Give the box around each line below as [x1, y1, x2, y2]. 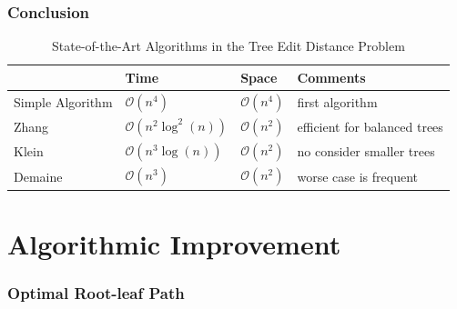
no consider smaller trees [297, 142, 435, 161]
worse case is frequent [297, 166, 418, 185]
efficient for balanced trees [297, 117, 443, 136]
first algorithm [297, 92, 378, 111]
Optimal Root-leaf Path [7, 282, 185, 304]
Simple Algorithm [14, 92, 113, 111]
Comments [297, 67, 366, 86]
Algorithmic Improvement [7, 225, 341, 263]
